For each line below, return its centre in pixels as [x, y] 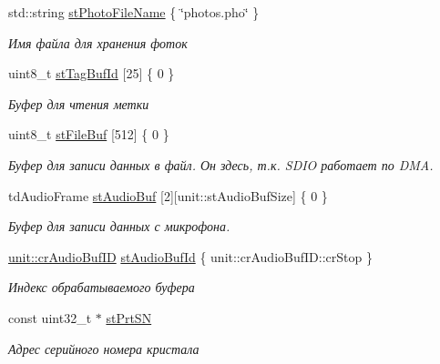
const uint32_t [50, 317]
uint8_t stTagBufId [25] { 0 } [92, 73]
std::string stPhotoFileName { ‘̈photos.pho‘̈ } [134, 12]
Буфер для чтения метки [79, 103]
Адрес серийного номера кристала [104, 348]
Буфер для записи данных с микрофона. [119, 226]
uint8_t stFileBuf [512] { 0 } [89, 134]
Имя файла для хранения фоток [98, 42]
